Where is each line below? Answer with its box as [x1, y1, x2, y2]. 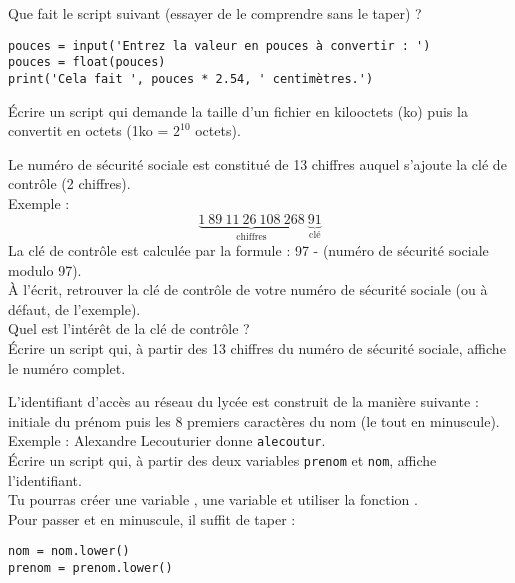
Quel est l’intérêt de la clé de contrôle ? [8, 318, 250, 339]
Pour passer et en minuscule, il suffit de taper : [8, 508, 296, 529]
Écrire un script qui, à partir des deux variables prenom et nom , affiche [8, 449, 437, 470]
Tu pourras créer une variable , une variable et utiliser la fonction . [8, 489, 418, 510]
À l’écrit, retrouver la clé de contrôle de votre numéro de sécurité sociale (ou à [8, 279, 488, 300]
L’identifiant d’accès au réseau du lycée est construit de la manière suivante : [8, 391, 479, 412]
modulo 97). [8, 259, 82, 280]
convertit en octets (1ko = [8, 120, 169, 141]
